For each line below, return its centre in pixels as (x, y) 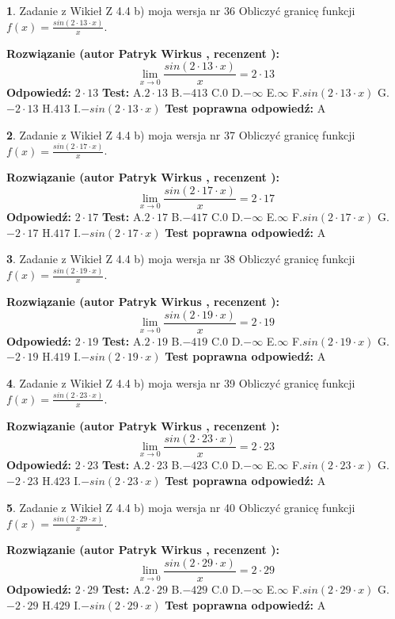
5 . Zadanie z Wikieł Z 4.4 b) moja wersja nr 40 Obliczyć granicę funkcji (181, 507)
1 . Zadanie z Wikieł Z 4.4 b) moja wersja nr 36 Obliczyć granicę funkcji (181, 10)
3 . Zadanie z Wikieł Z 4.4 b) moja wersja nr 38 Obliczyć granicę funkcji (181, 259)
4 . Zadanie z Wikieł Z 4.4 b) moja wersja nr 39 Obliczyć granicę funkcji (181, 382)
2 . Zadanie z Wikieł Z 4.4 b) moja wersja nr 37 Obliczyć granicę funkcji (181, 134)
